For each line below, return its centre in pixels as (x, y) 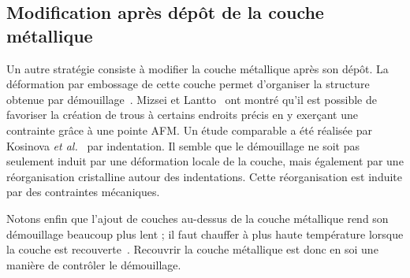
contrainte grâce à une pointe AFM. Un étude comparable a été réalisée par (189, 130)
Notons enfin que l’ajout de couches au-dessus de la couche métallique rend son (198, 218)
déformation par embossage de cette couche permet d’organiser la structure (188, 84)
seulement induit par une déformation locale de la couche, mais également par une (205, 161)
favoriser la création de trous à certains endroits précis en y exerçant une (182, 115)
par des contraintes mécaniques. (83, 192)
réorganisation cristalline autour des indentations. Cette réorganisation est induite (205, 176)
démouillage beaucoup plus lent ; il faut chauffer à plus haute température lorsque (205, 234)
